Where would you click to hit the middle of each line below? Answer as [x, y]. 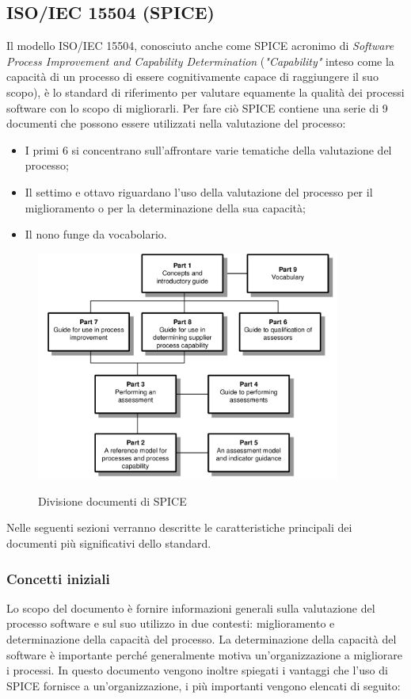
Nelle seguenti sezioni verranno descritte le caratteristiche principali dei [179, 527]
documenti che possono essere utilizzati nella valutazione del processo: [176, 123]
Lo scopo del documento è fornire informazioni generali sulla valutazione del [191, 607]
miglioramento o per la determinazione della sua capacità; [165, 207]
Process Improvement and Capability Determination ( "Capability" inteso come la [200, 61]
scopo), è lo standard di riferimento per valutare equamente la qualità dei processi [205, 92]
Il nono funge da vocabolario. [96, 234]
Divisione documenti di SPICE [112, 500]
